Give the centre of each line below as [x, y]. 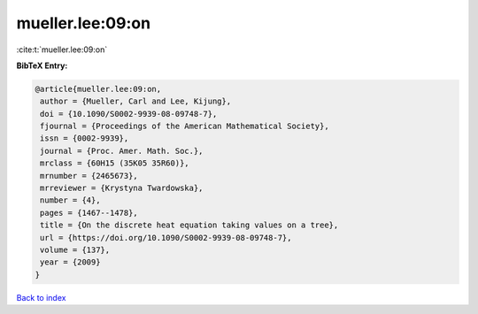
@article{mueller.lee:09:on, [98, 89]
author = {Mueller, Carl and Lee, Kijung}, [136, 101]
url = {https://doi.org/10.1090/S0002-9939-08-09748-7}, [166, 237]
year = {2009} [70, 262]
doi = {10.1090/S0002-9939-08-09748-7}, [129, 114]
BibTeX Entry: [42, 65]
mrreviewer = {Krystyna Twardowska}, [122, 188]
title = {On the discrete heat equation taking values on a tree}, [189, 225]
